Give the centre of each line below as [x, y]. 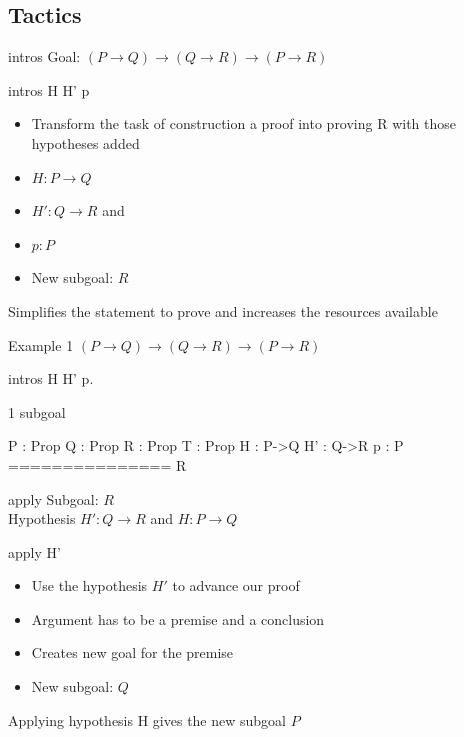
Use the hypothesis [89, 585]
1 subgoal [37, 411]
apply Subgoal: [53, 498]
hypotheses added [85, 142]
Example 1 [41, 344]
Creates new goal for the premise [132, 652]
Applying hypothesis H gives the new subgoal [147, 719]
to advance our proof [236, 585]
